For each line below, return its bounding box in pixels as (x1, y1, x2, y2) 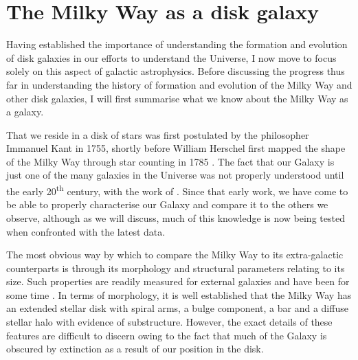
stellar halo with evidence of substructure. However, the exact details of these (6, 315, 333, 329)
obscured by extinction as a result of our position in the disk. (6, 341, 264, 356)
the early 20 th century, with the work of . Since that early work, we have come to (6, 182, 348, 198)
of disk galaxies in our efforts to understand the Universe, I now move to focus (6, 50, 337, 65)
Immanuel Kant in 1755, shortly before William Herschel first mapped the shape (6, 141, 346, 155)
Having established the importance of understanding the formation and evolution (6, 37, 348, 52)
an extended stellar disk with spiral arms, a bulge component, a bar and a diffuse (6, 301, 348, 315)
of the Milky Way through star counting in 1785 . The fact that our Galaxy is (6, 154, 335, 168)
